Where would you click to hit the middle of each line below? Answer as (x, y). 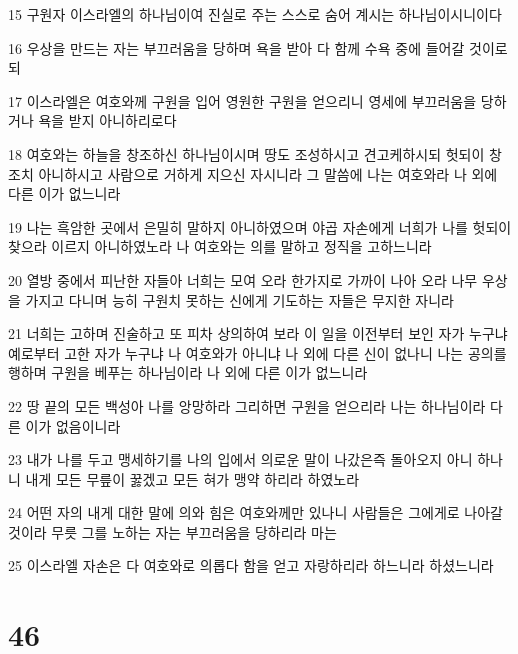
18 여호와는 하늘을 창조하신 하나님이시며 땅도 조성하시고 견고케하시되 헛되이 (246, 153)
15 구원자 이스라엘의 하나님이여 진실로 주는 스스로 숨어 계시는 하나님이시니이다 (255, 14)
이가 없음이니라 (73, 425)
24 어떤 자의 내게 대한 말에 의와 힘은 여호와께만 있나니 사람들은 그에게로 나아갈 (255, 512)
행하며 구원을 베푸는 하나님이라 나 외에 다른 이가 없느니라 (188, 372)
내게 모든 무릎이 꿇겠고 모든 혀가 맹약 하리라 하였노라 (192, 478)
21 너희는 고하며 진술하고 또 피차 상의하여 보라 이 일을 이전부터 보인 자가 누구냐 (258, 333)
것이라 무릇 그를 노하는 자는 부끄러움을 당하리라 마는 (172, 531)
